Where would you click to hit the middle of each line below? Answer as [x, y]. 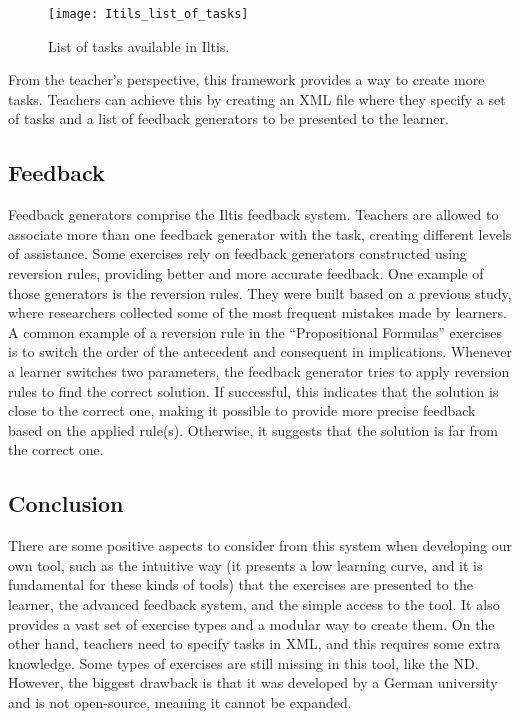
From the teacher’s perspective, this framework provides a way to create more [246, 79]
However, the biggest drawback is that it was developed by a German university [253, 682]
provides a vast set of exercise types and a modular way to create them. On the [251, 623]
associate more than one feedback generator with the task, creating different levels [260, 233]
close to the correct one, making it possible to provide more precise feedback [242, 410]
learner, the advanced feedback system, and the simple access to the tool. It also [254, 603]
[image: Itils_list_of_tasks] [148, 14]
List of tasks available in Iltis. [139, 45]
